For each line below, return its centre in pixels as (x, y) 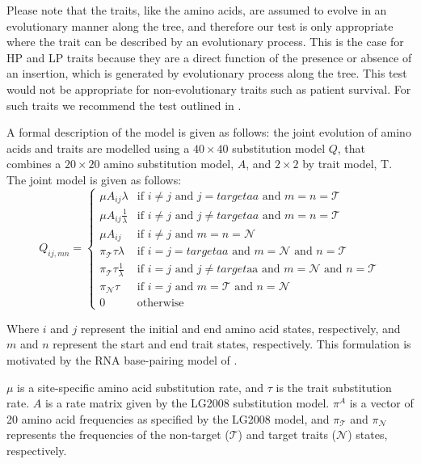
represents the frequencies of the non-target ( (118, 434)
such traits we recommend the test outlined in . (124, 105)
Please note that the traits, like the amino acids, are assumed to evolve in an (197, 10)
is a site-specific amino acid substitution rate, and (141, 387)
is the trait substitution (334, 387)
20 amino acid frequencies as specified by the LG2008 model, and (168, 418)
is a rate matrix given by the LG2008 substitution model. (187, 403)
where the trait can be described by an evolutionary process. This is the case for (205, 42)
